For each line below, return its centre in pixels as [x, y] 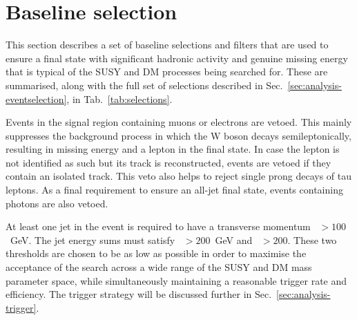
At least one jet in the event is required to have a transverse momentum [158, 226]
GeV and [234, 239]
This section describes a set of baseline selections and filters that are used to [167, 45]
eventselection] [36, 98]
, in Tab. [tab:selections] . [119, 98]
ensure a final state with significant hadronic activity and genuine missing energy [177, 58]
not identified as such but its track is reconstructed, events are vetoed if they [168, 162]
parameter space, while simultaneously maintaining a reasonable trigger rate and [176, 280]
